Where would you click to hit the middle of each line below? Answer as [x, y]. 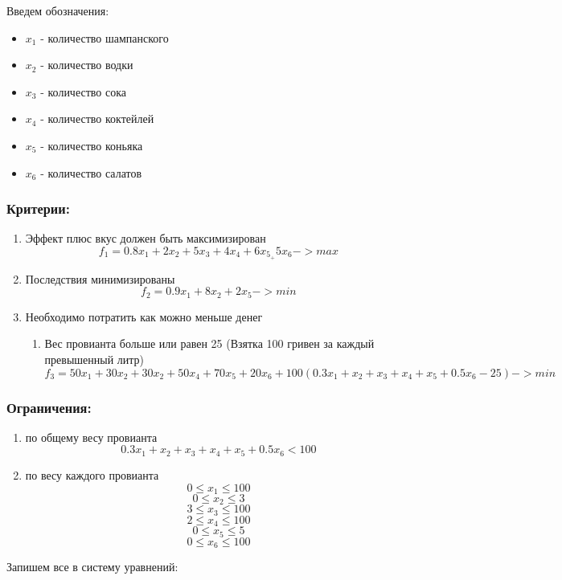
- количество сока [84, 91]
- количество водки [87, 65]
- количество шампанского [105, 37]
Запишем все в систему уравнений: [92, 567]
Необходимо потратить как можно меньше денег [144, 316]
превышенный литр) [94, 359]
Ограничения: [49, 407]
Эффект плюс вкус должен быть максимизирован [146, 238]
